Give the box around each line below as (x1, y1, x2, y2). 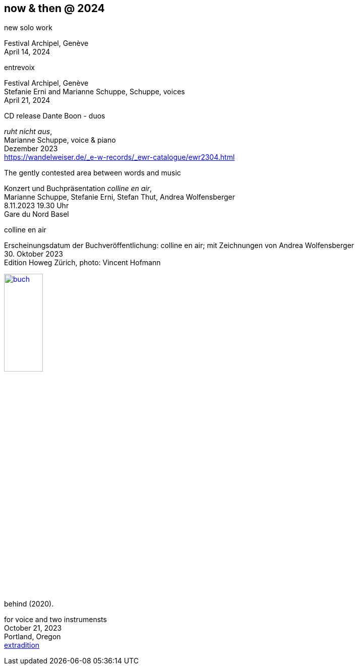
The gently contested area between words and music (4, 168, 181, 177)
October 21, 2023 (4, 624, 62, 633)
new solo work (4, 23, 52, 32)
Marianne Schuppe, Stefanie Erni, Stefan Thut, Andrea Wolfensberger (4, 193, 235, 202)
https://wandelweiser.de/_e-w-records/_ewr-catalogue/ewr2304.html (4, 153, 235, 162)
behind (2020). (4, 599, 54, 609)
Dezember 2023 (4, 144, 58, 153)
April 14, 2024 (4, 47, 50, 56)
